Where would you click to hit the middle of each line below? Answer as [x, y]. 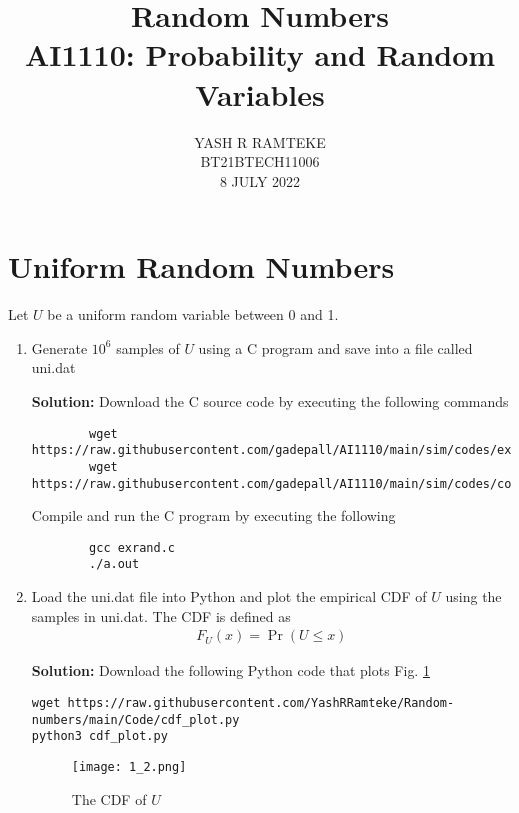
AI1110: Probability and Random [260, 54]
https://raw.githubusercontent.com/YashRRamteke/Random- [261, 702]
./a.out [114, 564]
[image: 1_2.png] [129, 766]
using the [473, 596]
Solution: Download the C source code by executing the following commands [270, 401]
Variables [260, 93]
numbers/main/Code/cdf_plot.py [135, 719]
